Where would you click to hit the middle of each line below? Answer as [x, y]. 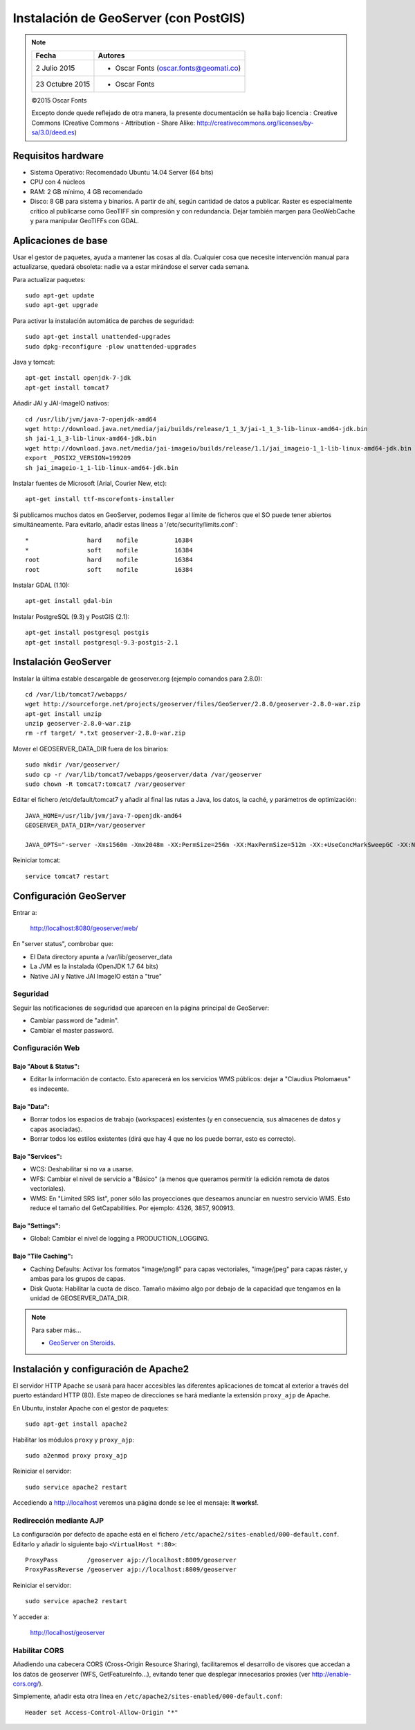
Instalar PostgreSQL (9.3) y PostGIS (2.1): [71, 616]
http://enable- [332, 1674]
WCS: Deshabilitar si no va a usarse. [82, 1169]
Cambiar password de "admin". [74, 1021]
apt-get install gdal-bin [69, 601]
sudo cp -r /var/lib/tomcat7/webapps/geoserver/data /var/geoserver [144, 774]
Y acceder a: [31, 1617]
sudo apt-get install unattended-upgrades [98, 337]
